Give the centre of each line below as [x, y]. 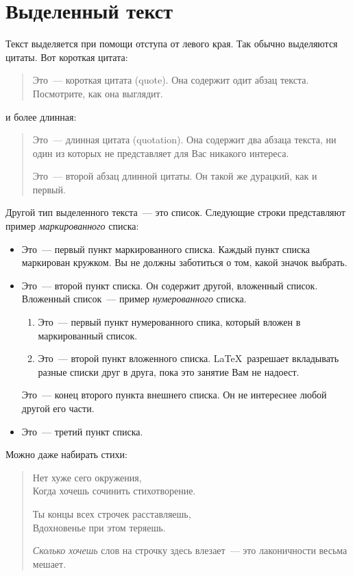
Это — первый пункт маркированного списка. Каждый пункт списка [166, 249]
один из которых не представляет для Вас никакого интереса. [161, 153]
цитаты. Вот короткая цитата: [67, 57]
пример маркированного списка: [72, 226]
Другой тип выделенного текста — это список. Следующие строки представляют [175, 212]
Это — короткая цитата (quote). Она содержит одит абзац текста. [171, 80]
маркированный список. [88, 335]
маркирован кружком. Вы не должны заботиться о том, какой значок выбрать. [184, 262]
